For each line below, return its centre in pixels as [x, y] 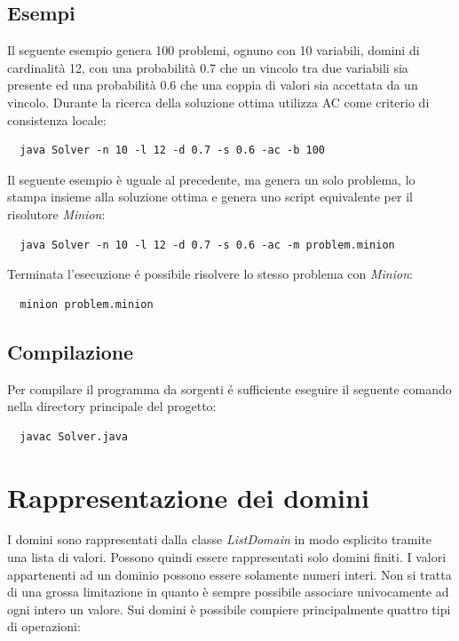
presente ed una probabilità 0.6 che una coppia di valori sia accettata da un [213, 85]
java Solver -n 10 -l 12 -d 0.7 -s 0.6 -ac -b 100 [172, 150]
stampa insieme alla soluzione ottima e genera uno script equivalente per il [210, 197]
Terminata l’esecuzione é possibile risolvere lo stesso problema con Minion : [210, 274]
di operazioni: [44, 626]
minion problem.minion [87, 304]
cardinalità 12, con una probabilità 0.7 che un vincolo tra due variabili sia [208, 67]
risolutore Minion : [56, 214]
